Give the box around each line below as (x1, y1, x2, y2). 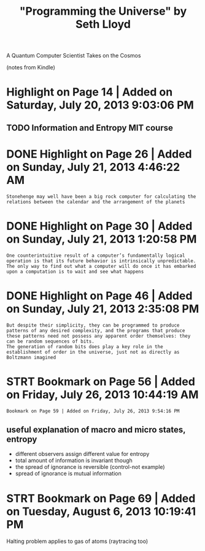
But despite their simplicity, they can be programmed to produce (6, 322, 180, 329)
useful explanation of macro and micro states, (6, 424, 186, 435)
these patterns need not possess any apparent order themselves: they (6, 333, 191, 339)
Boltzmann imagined (6, 354, 56, 360)
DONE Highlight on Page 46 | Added (6, 289, 193, 303)
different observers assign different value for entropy (15, 450, 150, 458)
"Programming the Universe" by (19, 4, 187, 18)
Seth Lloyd (75, 17, 131, 31)
